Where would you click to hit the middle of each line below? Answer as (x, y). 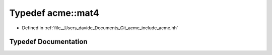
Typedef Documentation (48, 42)
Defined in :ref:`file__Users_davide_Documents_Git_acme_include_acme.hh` (100, 28)
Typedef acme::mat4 (54, 13)
